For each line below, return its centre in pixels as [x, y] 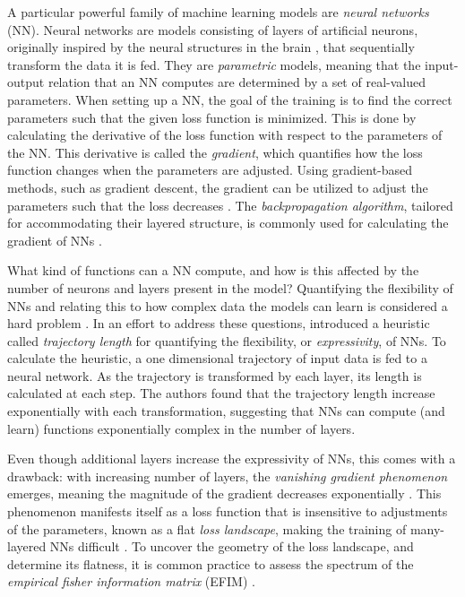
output [26, 82]
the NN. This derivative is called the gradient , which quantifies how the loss [215, 152]
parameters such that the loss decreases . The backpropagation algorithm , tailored [230, 205]
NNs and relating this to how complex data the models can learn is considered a [228, 305]
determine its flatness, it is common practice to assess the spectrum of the [211, 563]
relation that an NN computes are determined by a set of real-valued [237, 82]
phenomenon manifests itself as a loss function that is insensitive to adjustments [228, 511]
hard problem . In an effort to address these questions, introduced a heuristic [219, 323]
